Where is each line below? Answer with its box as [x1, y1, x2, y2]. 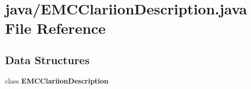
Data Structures [5, 52, 90, 67]
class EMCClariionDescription [5, 75, 109, 86]
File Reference [5, 18, 106, 38]
